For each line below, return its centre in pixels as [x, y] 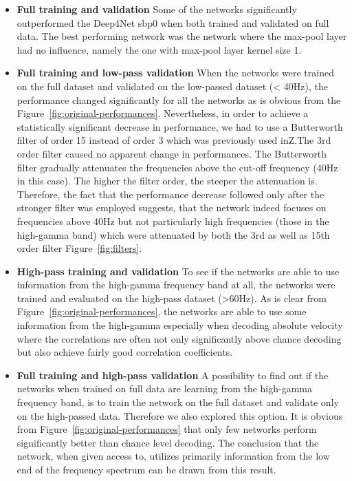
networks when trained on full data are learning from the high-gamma [165, 388]
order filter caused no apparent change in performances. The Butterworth [172, 153]
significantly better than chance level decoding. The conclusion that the [168, 442]
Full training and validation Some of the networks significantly [157, 9]
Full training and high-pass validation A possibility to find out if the [173, 375]
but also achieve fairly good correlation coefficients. [125, 352]
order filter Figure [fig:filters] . [79, 248]
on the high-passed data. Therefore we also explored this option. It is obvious [180, 415]
